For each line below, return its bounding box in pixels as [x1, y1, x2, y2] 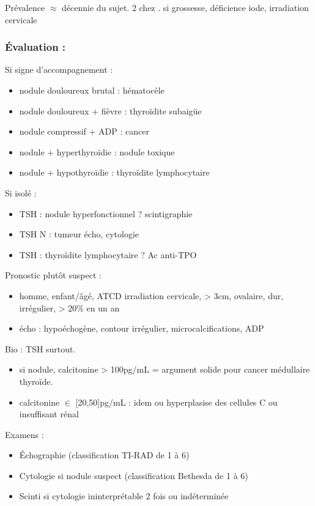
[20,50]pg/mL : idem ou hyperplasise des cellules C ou [75, 395, 278, 408]
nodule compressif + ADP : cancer [19, 125, 149, 138]
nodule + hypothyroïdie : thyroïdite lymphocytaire [19, 166, 210, 179]
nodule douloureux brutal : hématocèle [19, 84, 165, 96]
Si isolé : [5, 186, 37, 199]
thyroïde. [19, 374, 53, 387]
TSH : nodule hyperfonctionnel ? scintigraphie [19, 207, 193, 220]
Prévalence [5, 1, 45, 13]
